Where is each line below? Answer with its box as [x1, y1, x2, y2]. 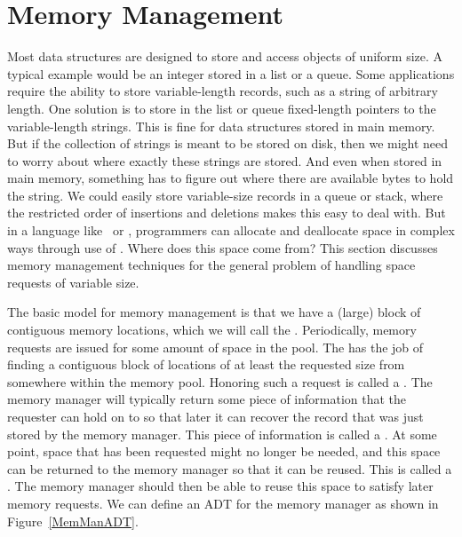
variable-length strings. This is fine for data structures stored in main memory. [7, 116, 435, 135]
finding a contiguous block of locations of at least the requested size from [7, 355, 405, 374]
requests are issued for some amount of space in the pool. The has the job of [7, 337, 424, 356]
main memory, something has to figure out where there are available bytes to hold [7, 169, 454, 187]
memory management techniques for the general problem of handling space [7, 256, 416, 274]
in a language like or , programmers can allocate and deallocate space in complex [7, 221, 455, 240]
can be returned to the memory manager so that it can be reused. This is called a [7, 459, 452, 478]
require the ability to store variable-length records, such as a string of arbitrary [7, 82, 438, 100]
